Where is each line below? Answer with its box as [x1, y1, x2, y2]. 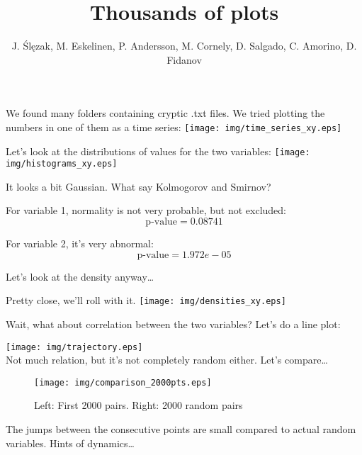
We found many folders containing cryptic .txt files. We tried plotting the [6, 106, 325, 120]
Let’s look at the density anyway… [6, 269, 154, 283]
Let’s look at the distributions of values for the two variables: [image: [6, 143, 310, 158]
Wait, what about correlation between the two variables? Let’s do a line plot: [6, 316, 341, 331]
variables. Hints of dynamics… [6, 435, 135, 450]
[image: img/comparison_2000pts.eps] [34, 377, 212, 388]
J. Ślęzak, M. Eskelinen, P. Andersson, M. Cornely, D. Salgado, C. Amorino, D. [11, 38, 357, 53]
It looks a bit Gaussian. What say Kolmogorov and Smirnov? [6, 179, 271, 193]
